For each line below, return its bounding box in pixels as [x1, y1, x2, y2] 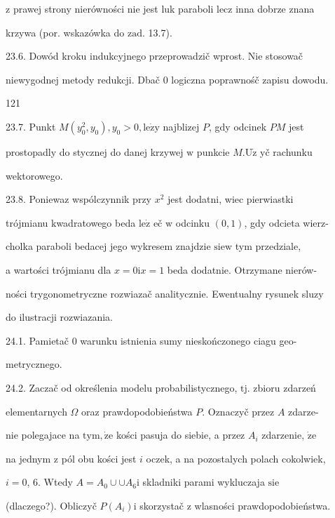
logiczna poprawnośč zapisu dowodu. [171, 72, 329, 86]
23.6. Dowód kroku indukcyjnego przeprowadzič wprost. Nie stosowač [6, 48, 303, 63]
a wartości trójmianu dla [6, 262, 111, 277]
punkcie [196, 144, 230, 159]
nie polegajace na [6, 427, 80, 442]
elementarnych [6, 404, 67, 418]
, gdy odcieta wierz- [244, 215, 329, 230]
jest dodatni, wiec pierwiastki [167, 192, 294, 206]
